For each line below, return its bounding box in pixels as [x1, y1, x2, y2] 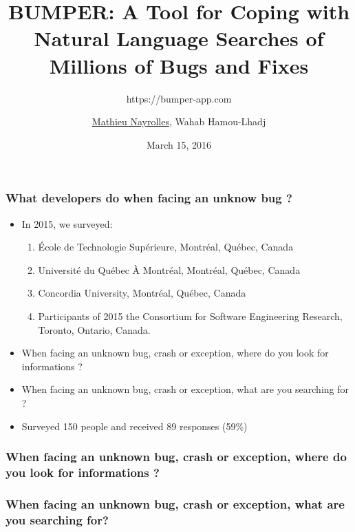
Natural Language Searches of [34, 24, 324, 52]
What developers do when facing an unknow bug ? [6, 189, 292, 206]
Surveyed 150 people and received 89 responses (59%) [21, 418, 248, 433]
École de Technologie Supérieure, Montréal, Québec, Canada [38, 240, 294, 254]
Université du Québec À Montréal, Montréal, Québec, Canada [38, 262, 301, 277]
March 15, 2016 [146, 137, 212, 151]
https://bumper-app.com [126, 91, 232, 105]
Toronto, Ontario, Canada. [38, 322, 151, 337]
